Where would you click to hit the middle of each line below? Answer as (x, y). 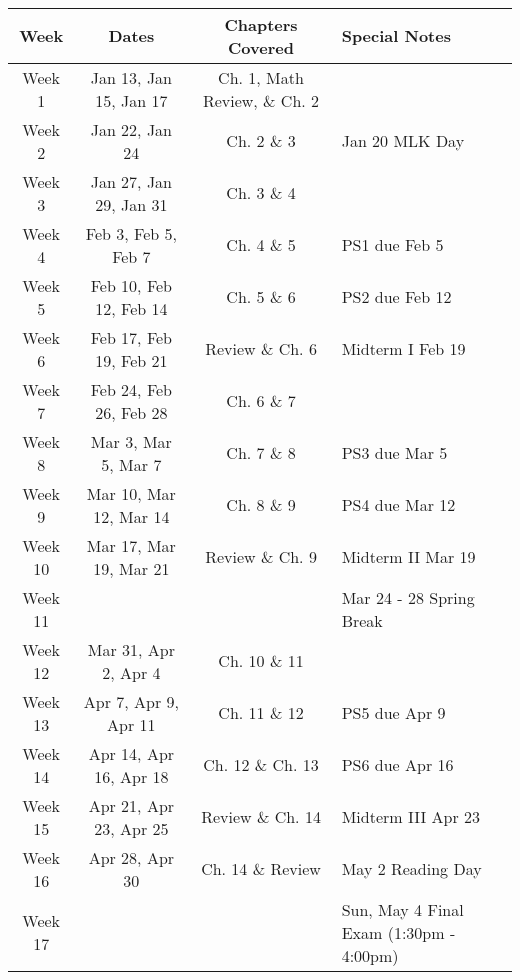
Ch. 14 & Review (261, 869)
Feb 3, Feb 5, (131, 233)
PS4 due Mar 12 (398, 505)
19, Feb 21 (131, 360)
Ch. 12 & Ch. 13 (261, 765)
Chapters (261, 24)
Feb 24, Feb (131, 389)
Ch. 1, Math (261, 77)
